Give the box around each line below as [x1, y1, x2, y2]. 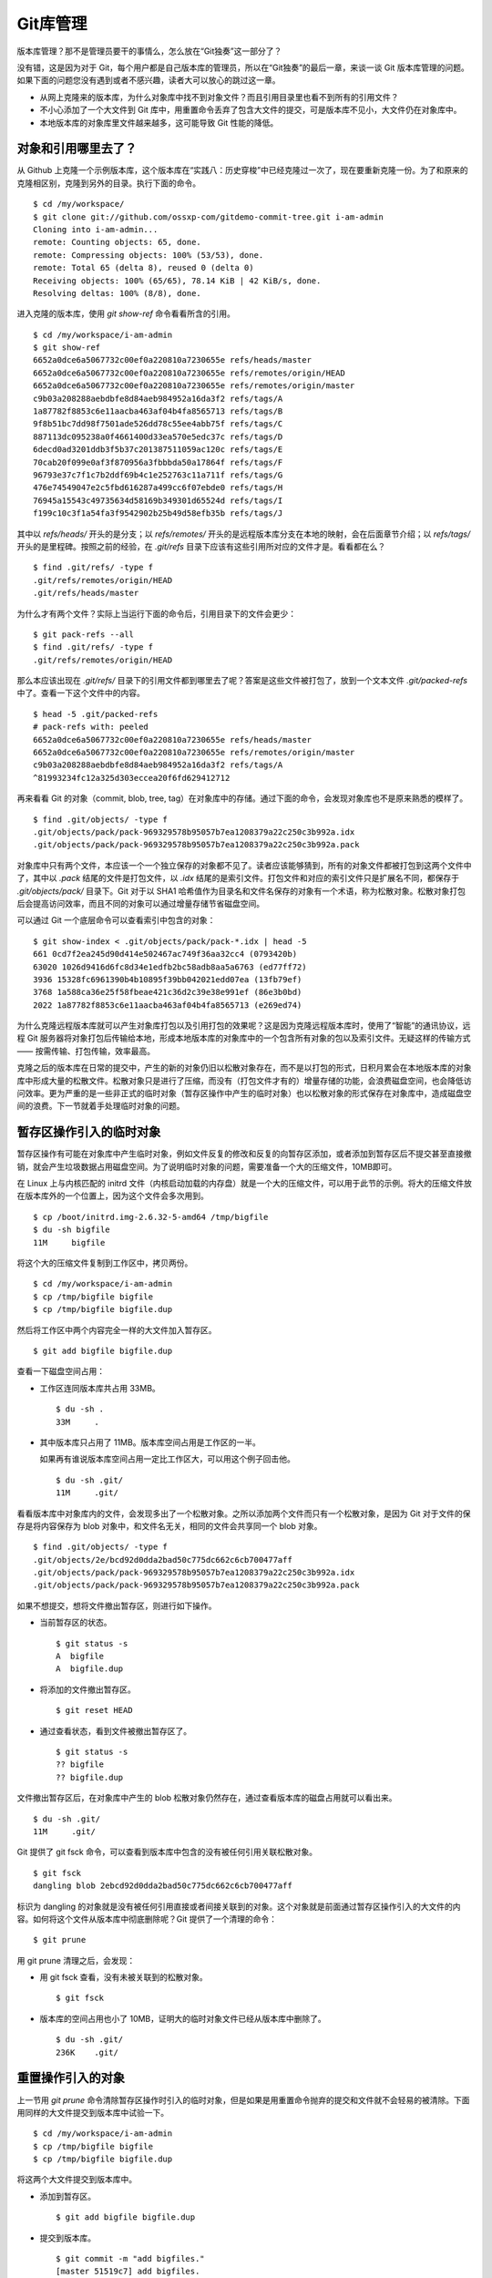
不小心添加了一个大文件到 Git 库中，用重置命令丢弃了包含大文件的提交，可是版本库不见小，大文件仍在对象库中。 [39, 105, 462, 116]
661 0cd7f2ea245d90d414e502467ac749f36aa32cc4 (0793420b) [33, 949, 298, 959]
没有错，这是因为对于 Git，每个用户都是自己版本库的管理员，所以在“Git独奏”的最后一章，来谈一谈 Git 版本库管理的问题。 [16, 62, 469, 73]
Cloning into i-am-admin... [33, 224, 159, 234]
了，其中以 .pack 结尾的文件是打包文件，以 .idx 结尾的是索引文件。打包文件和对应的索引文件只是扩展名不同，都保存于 [16, 873, 460, 884]
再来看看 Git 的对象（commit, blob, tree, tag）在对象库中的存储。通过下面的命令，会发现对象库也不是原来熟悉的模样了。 [16, 793, 468, 804]
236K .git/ [56, 2047, 118, 2057]
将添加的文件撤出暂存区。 [39, 1684, 136, 1695]
